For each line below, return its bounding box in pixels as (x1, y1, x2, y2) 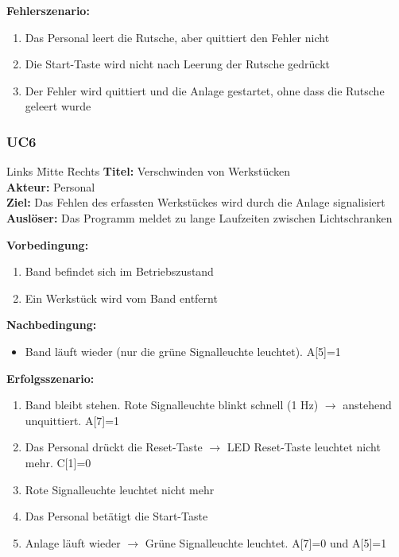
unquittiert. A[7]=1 (25, 412, 120, 428)
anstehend (343, 396, 392, 413)
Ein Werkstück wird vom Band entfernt (25, 289, 218, 306)
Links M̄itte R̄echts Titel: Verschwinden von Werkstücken (6, 163, 291, 180)
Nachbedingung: (6, 316, 97, 333)
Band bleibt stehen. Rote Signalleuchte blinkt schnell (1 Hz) (25, 396, 319, 413)
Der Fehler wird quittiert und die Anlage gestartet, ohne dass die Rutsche (25, 82, 385, 99)
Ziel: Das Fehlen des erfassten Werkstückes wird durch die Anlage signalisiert (6, 194, 385, 211)
